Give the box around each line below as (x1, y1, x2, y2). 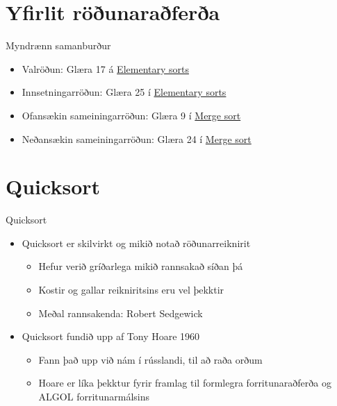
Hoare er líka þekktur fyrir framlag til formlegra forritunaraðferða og (38, 375, 331, 390)
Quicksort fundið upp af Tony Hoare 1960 (22, 329, 200, 344)
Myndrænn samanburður (6, 38, 111, 53)
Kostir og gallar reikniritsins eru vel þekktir (38, 282, 224, 296)
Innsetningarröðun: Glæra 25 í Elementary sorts (22, 85, 227, 99)
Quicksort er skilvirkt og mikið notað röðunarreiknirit (22, 235, 251, 250)
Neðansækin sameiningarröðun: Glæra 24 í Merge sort (22, 131, 252, 146)
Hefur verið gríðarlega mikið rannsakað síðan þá (38, 259, 243, 273)
